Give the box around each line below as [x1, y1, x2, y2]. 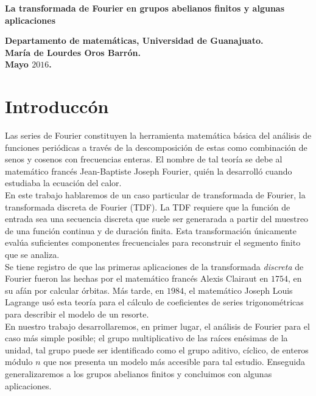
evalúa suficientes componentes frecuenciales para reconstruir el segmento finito [5, 236, 301, 249]
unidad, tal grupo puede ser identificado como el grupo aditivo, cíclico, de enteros [5, 343, 309, 356]
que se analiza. [5, 248, 60, 261]
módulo [5, 355, 33, 368]
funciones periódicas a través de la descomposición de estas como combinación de [5, 141, 307, 153]
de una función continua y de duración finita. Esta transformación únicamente [5, 224, 297, 237]
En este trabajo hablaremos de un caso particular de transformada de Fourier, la [5, 189, 306, 201]
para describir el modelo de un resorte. [5, 308, 149, 320]
